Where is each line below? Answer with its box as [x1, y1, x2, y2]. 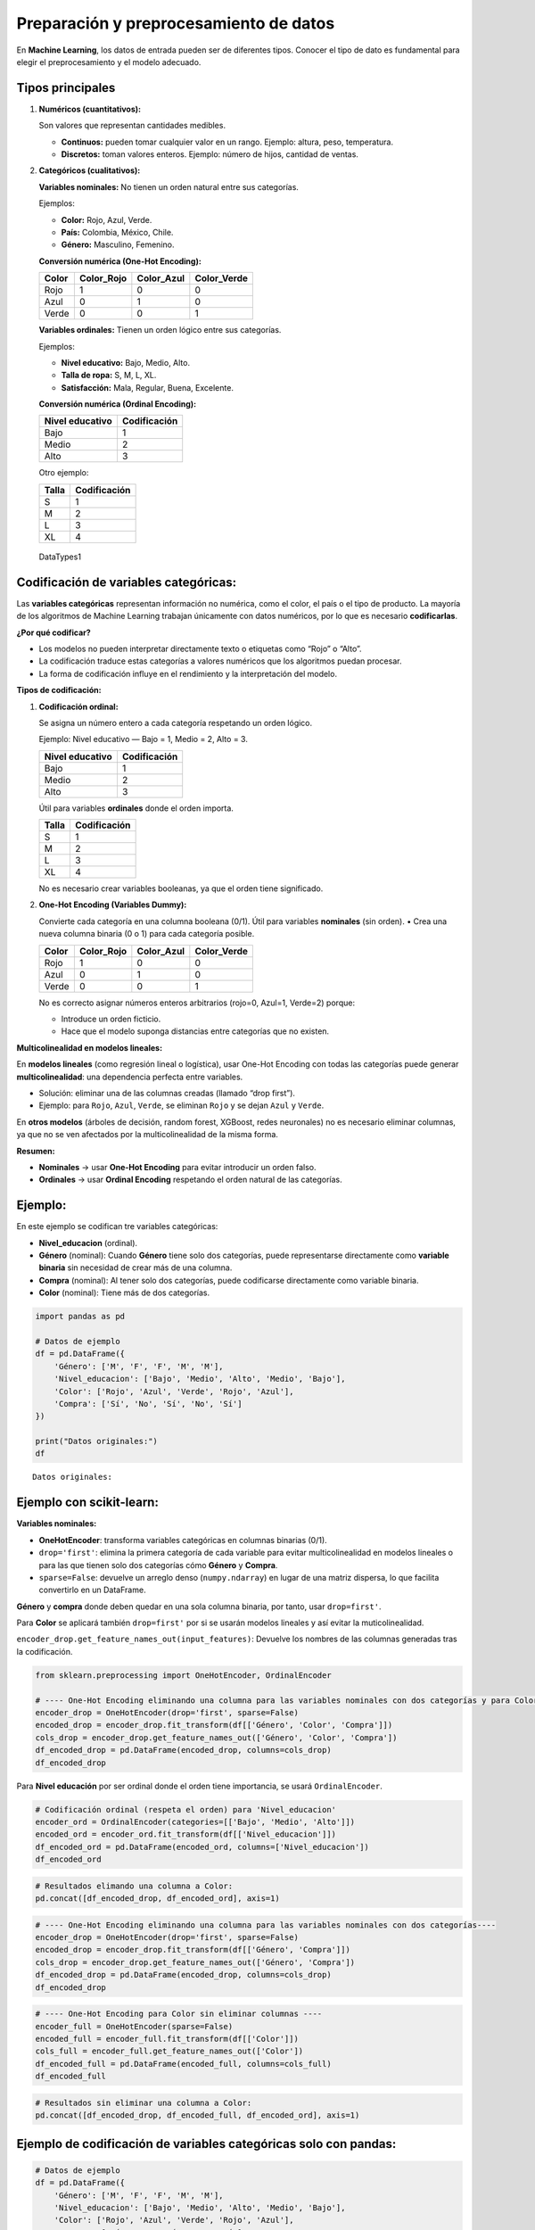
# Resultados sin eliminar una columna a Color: [35, 2097, 252, 2108]
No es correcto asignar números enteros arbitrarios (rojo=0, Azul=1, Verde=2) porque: [38, 997, 356, 1008]
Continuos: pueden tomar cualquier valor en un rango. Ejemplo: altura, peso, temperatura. [61, 136, 394, 147]
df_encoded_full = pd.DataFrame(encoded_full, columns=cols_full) [35, 2059, 332, 2069]
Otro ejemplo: [38, 467, 89, 478]
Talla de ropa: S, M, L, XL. [61, 370, 157, 381]
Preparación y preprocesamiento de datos [16, 13, 335, 33]
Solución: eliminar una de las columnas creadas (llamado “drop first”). [38, 1087, 296, 1098]
